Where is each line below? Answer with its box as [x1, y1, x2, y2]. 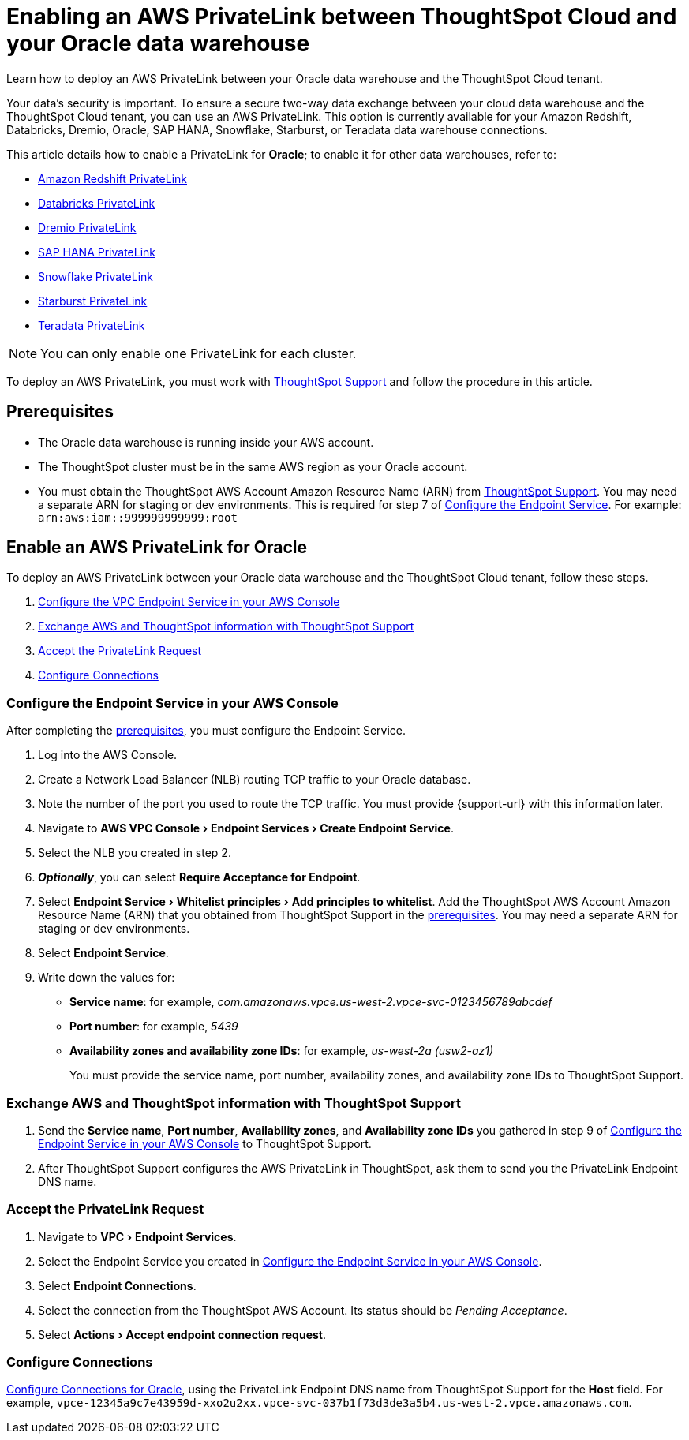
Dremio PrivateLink [38, 220, 137, 234]
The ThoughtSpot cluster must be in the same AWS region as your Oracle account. [38, 459, 468, 473]
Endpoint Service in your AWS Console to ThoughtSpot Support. [38, 1136, 372, 1150]
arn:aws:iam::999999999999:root [38, 511, 238, 524]
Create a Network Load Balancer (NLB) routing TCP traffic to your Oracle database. [38, 772, 471, 787]
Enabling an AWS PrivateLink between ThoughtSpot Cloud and [6, 3, 677, 30]
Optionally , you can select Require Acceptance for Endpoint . [38, 870, 361, 885]
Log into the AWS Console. [38, 748, 178, 762]
